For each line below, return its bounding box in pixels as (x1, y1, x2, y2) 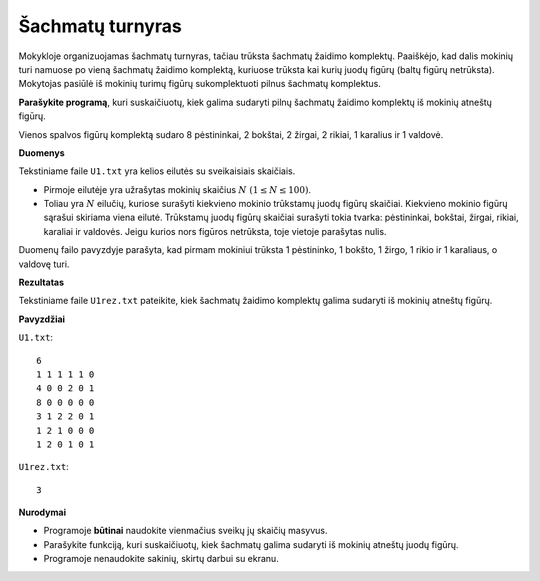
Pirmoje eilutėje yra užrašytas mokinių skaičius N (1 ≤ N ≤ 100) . (43, 183, 312, 195)
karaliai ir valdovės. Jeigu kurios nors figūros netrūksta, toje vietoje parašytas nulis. (43, 225, 387, 237)
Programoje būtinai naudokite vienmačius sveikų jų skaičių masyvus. (43, 525, 329, 537)
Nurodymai (18, 506, 67, 519)
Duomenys (18, 146, 65, 159)
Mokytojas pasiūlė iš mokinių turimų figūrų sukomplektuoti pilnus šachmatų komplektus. (18, 78, 382, 90)
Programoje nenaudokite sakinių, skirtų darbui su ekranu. (43, 553, 279, 565)
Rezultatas (18, 276, 65, 289)
